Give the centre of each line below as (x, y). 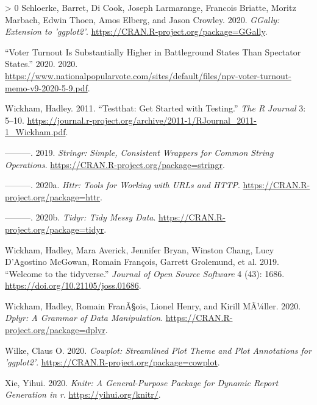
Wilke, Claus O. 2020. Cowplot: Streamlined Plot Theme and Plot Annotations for (158, 350)
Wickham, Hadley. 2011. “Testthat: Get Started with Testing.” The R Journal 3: (155, 108)
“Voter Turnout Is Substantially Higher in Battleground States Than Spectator (153, 51)
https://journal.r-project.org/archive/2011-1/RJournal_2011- (142, 120)
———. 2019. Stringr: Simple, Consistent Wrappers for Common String (139, 152)
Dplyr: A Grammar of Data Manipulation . (84, 318)
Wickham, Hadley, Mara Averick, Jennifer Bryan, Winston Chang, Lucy (140, 249)
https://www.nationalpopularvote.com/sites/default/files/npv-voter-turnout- (148, 75)
